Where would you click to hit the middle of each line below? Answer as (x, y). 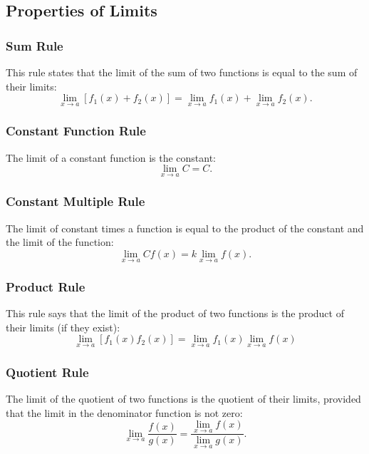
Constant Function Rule (76, 131)
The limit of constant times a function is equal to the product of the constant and (185, 228)
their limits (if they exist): (63, 327)
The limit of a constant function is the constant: (111, 157)
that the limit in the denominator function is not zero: (124, 412)
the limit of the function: (60, 242)
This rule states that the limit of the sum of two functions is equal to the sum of (182, 72)
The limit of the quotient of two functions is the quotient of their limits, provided (183, 398)
